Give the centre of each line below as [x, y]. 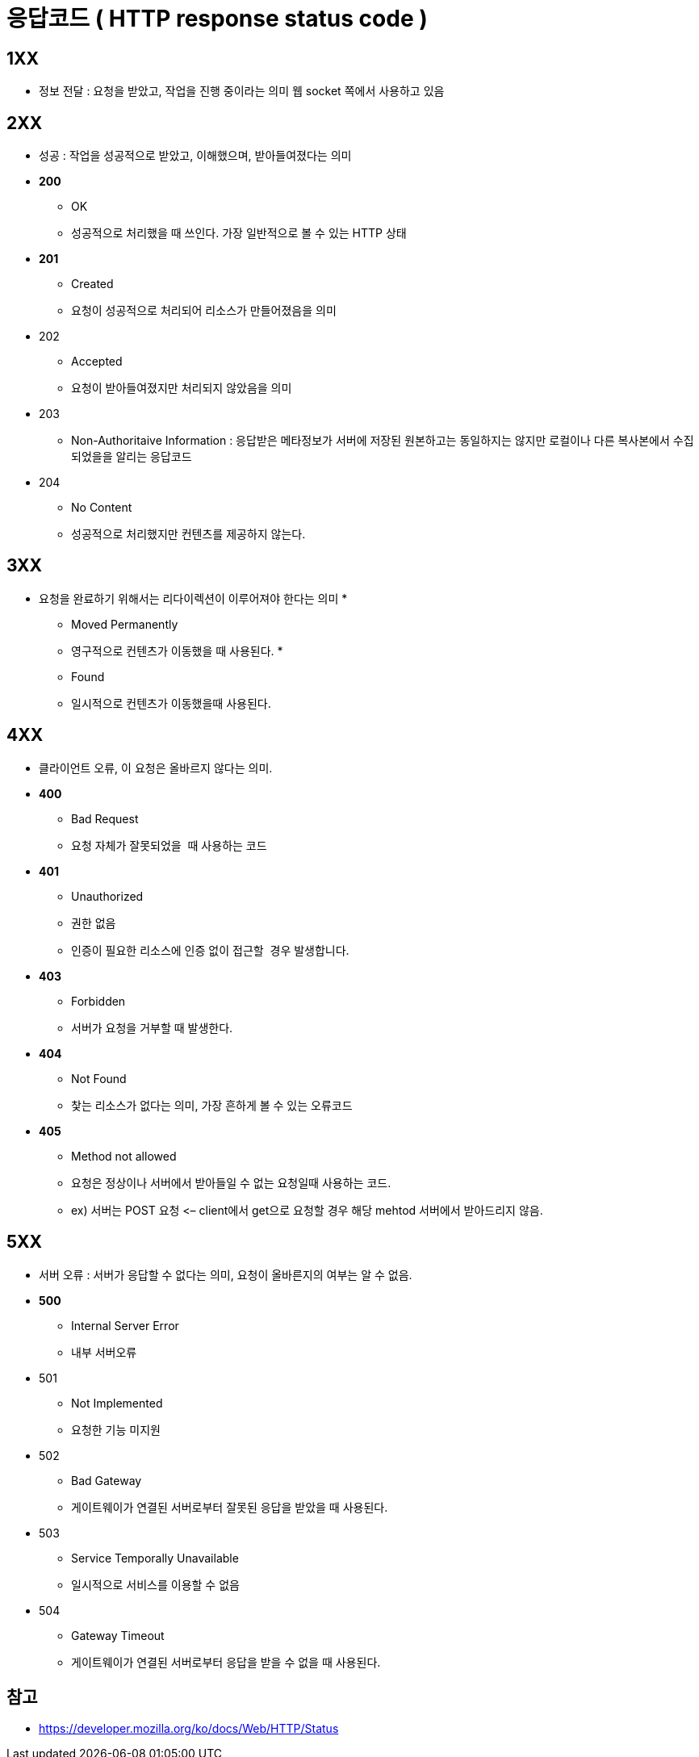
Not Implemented [117, 1403]
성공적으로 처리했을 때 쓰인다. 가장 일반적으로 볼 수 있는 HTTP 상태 [239, 233]
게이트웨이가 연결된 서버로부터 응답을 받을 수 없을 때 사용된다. [226, 1662]
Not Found [99, 1078]
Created [92, 284]
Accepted [97, 362]
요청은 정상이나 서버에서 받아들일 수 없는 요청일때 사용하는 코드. [231, 1182]
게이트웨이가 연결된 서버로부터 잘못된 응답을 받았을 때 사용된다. [230, 1507]
